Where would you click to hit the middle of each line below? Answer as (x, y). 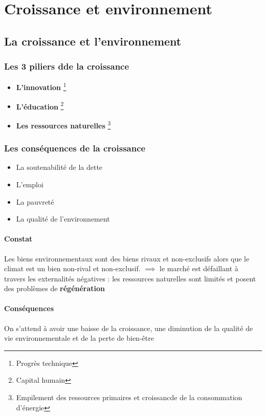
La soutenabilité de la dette (59, 167)
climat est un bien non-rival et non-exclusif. (72, 268)
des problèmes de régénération (55, 288)
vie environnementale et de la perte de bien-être (79, 338)
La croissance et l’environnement (93, 41)
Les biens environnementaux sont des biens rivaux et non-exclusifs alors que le (127, 258)
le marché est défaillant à (199, 268)
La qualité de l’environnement (63, 219)
